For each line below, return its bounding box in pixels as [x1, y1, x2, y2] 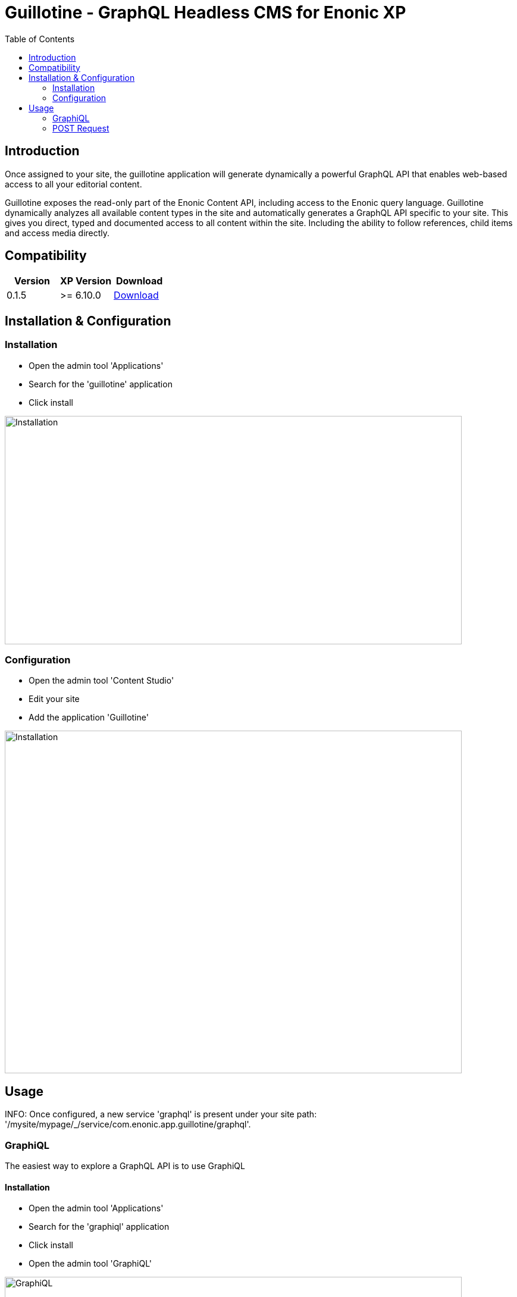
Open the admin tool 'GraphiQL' [29, 1258, 152, 1269]
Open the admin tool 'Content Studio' [29, 675, 174, 686]
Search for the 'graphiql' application [29, 1221, 170, 1232]
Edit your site [29, 694, 80, 704]
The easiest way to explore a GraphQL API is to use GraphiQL [5, 1161, 245, 1171]
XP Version [60, 275, 112, 287]
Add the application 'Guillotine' [29, 712, 149, 723]
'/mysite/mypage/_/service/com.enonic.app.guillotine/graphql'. [5, 1119, 251, 1130]
